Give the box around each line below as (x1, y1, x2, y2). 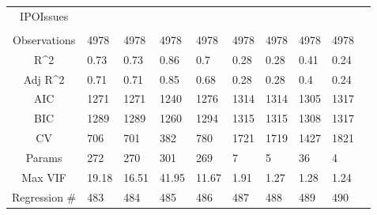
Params (25, 149, 62, 165)
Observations (13, 31, 76, 47)
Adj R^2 (23, 70, 65, 87)
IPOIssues (20, 7, 69, 24)
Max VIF (21, 168, 66, 185)
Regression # (12, 188, 77, 205)
